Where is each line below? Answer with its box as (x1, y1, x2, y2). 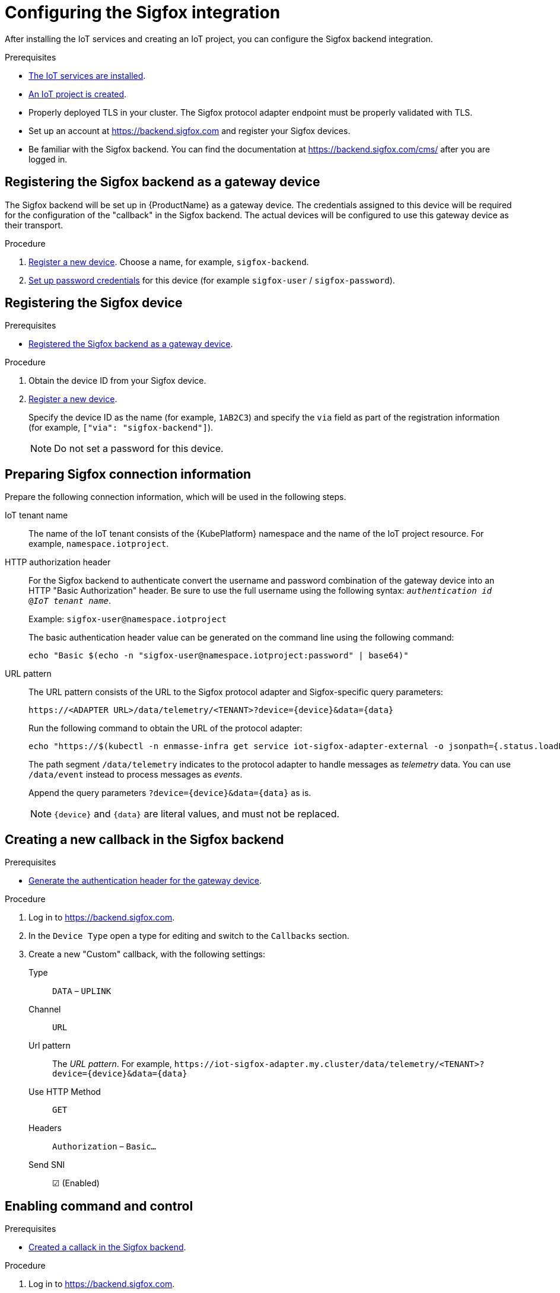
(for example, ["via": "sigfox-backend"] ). (28, 422, 214, 433)
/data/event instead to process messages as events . (28, 769, 243, 780)
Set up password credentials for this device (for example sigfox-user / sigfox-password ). (28, 275, 395, 285)
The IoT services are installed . (28, 70, 146, 81)
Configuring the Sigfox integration (5, 2, 281, 23)
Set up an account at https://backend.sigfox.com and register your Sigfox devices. (28, 125, 351, 136)
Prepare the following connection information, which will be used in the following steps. (5, 492, 346, 502)
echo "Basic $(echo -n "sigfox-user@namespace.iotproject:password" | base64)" (28, 651, 409, 661)
